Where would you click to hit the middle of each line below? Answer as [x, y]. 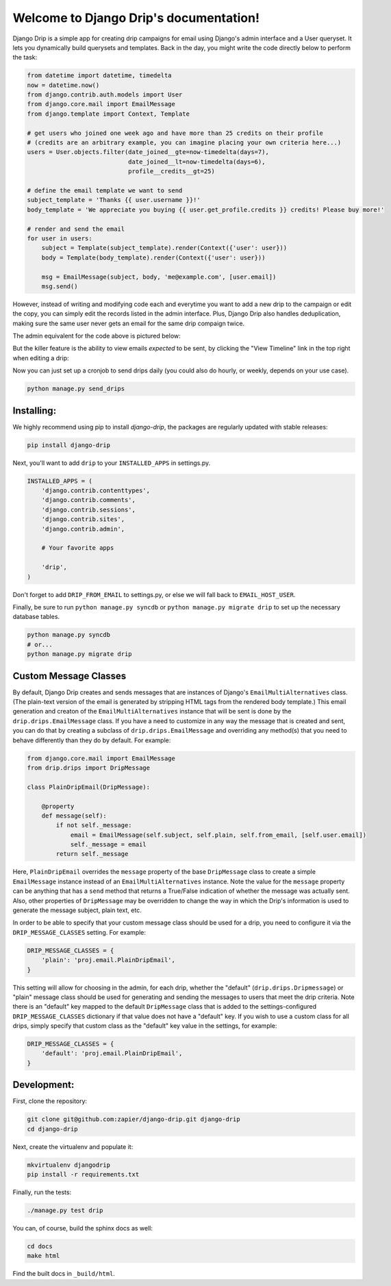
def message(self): [74, 816]
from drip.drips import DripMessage [89, 768]
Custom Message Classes [70, 676]
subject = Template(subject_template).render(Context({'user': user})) [164, 248]
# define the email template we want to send [105, 191]
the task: [25, 58]
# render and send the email [76, 229]
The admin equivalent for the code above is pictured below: [97, 336]
